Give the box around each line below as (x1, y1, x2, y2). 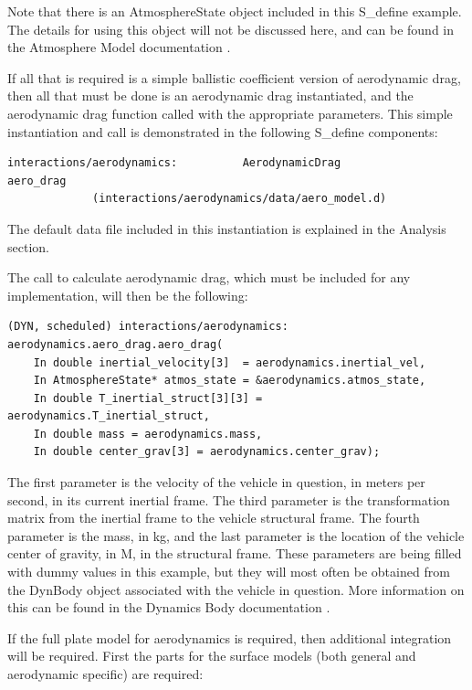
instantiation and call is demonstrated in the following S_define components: (7, 122, 438, 141)
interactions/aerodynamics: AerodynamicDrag (7, 156, 341, 170)
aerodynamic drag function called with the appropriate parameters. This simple (7, 103, 453, 122)
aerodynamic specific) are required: (7, 664, 204, 683)
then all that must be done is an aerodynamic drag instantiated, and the (7, 86, 414, 105)
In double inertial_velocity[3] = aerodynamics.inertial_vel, (33, 356, 426, 369)
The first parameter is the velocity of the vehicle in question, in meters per (7, 472, 425, 492)
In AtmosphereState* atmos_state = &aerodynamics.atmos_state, (33, 374, 426, 387)
